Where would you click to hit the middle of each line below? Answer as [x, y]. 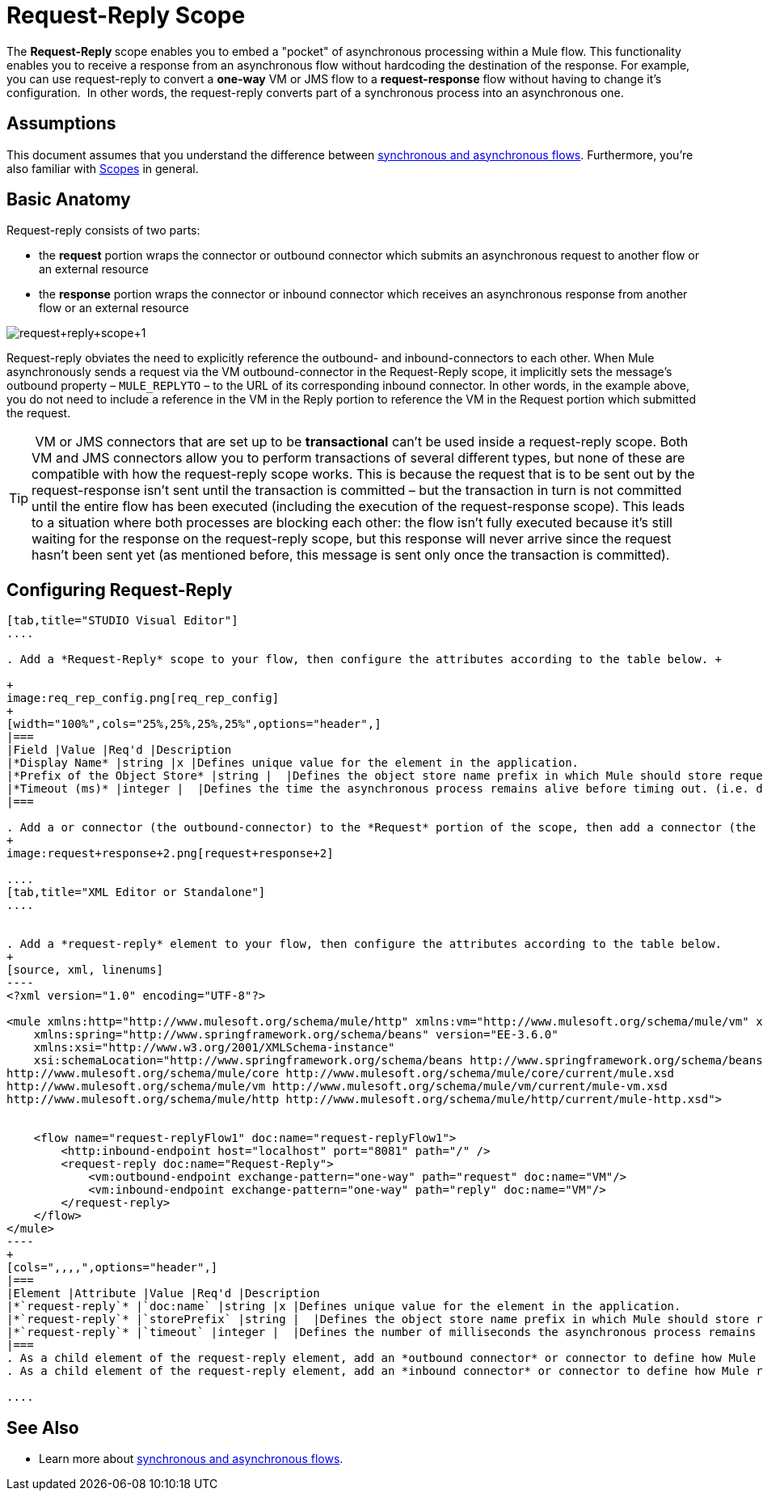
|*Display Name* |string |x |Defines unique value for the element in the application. [293, 763]
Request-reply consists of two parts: [103, 230]
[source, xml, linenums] [85, 970]
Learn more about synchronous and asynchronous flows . [191, 1459]
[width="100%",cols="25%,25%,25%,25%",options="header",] [194, 724]
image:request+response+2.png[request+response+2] [170, 854]
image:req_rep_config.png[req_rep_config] [143, 698]
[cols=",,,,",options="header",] [112, 1268]
